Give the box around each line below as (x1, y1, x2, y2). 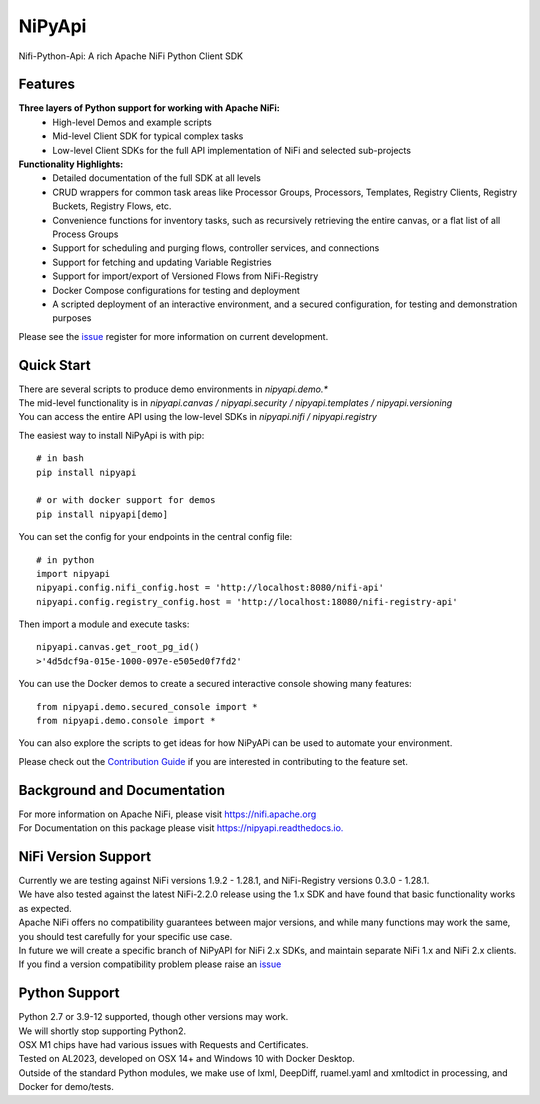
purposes (52, 312, 92, 324)
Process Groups (52, 228, 119, 240)
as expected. (18, 902, 72, 914)
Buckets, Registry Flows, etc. (52, 200, 172, 212)
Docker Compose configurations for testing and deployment (52, 284, 300, 296)
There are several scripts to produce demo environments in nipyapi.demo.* (18, 383, 329, 395)
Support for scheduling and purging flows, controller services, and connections (52, 242, 380, 254)
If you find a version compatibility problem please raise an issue (18, 958, 282, 970)
